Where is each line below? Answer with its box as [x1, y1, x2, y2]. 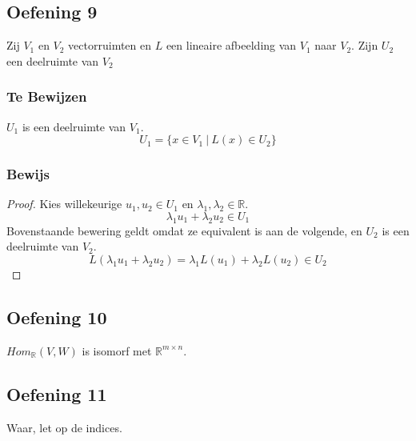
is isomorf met [82, 342, 152, 359]
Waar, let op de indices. [6, 419, 122, 435]
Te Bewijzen [6, 86, 87, 106]
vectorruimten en [68, 37, 152, 54]
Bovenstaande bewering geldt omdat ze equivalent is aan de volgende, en [6, 222, 362, 239]
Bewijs [6, 164, 50, 184]
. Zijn [351, 37, 378, 54]
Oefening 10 [6, 304, 107, 329]
